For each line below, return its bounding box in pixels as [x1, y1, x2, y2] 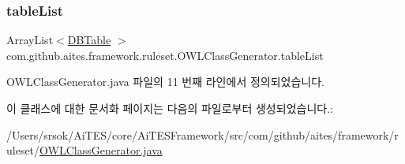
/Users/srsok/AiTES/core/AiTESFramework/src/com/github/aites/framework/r [6, 126, 399, 143]
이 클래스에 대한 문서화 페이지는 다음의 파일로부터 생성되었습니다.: [6, 100, 333, 116]
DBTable [67, 32, 111, 48]
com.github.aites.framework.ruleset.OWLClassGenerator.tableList [6, 47, 324, 63]
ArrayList [6, 32, 54, 48]
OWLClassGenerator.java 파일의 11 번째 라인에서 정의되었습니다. [6, 73, 324, 90]
